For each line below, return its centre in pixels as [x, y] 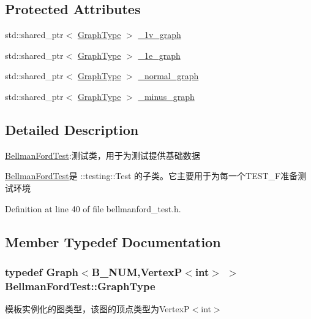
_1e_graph [159, 55]
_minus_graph [166, 96]
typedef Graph [42, 271]
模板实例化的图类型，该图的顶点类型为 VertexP [97, 309]
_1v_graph [159, 35]
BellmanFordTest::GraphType [80, 286]
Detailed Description [72, 129]
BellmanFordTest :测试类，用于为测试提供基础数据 [103, 155]
